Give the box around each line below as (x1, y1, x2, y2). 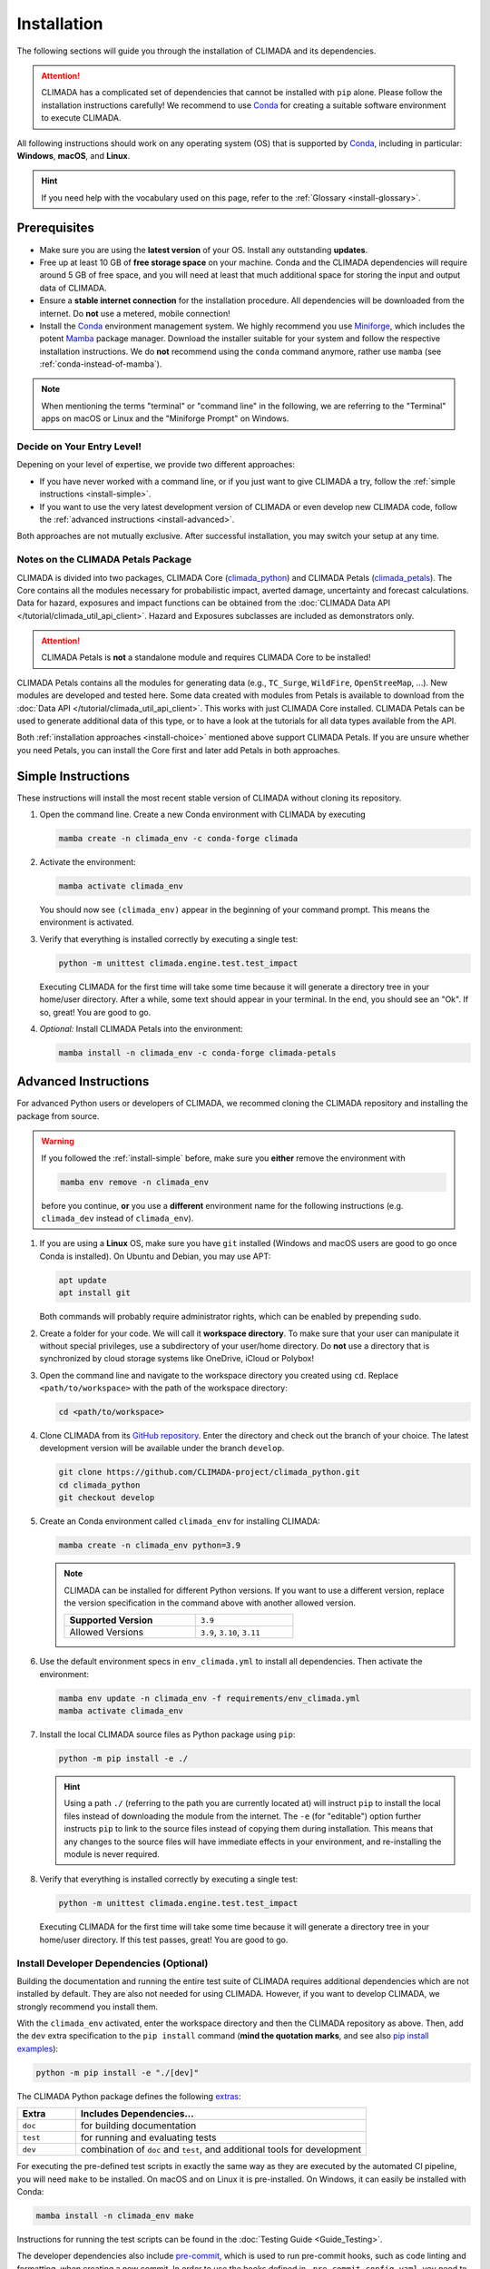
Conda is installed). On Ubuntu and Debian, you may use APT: (39, 1251, 271, 1262)
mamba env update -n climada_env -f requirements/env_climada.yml (58, 1693, 360, 1704)
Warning (41, 1135, 74, 1147)
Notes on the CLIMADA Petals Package (16, 554, 192, 566)
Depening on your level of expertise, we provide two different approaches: (16, 459, 295, 470)
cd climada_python (58, 1479, 141, 1490)
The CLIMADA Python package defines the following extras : (16, 2090, 241, 2101)
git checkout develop (58, 1493, 155, 1503)
